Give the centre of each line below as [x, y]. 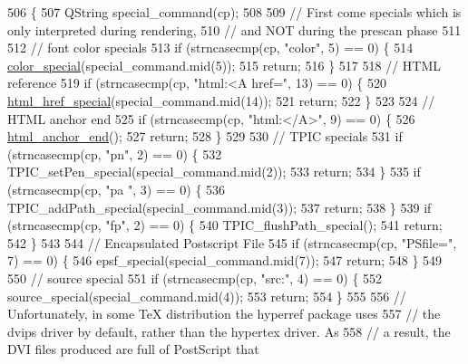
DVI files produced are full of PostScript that [133, 349]
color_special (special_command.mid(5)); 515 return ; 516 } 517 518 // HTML [224, 65]
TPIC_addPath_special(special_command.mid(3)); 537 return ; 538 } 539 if [219, 207]
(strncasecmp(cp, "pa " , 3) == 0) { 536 [117, 189]
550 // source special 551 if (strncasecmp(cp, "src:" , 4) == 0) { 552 [195, 278]
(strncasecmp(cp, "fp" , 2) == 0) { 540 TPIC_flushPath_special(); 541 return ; [225, 225]
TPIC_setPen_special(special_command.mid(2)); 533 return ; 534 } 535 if [214, 172]
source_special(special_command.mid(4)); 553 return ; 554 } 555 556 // [207, 296]
